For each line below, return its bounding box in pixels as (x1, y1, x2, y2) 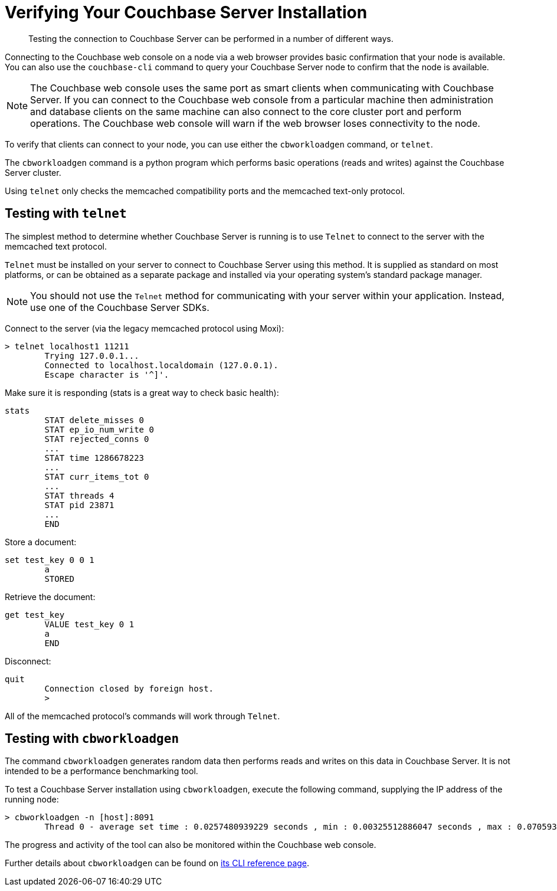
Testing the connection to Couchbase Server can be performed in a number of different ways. (28, 33, 394, 44)
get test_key (5, 610, 65, 620)
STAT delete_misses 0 (44, 415, 145, 425)
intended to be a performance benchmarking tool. (5, 766, 198, 777)
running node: (5, 794, 59, 805)
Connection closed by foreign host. (44, 683, 214, 693)
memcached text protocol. (5, 241, 107, 251)
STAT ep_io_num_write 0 (44, 424, 154, 434)
